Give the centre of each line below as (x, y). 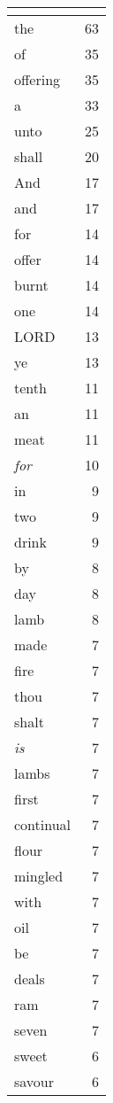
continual (43, 824)
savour (34, 1081)
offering (38, 79)
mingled (39, 876)
